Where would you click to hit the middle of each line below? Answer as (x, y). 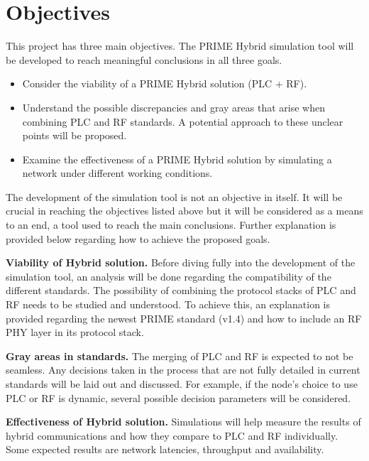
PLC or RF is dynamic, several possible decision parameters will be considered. (178, 397)
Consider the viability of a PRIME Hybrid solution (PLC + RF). (165, 83)
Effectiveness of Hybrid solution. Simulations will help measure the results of (183, 422)
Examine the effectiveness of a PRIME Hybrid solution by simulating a (177, 159)
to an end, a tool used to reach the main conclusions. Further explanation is (171, 225)
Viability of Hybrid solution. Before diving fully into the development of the (181, 262)
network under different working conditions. (117, 173)
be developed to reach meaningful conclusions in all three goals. (144, 59)
